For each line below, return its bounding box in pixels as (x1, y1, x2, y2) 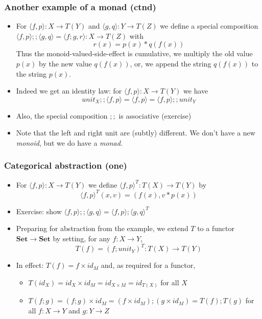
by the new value (38, 58, 92, 69)
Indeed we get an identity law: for (16, 85, 122, 96)
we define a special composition (160, 20, 258, 31)
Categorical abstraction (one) (4, 159, 127, 172)
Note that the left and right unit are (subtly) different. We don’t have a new (16, 127, 255, 138)
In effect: (16, 260, 44, 270)
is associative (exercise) (118, 110, 192, 121)
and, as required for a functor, (101, 260, 196, 270)
